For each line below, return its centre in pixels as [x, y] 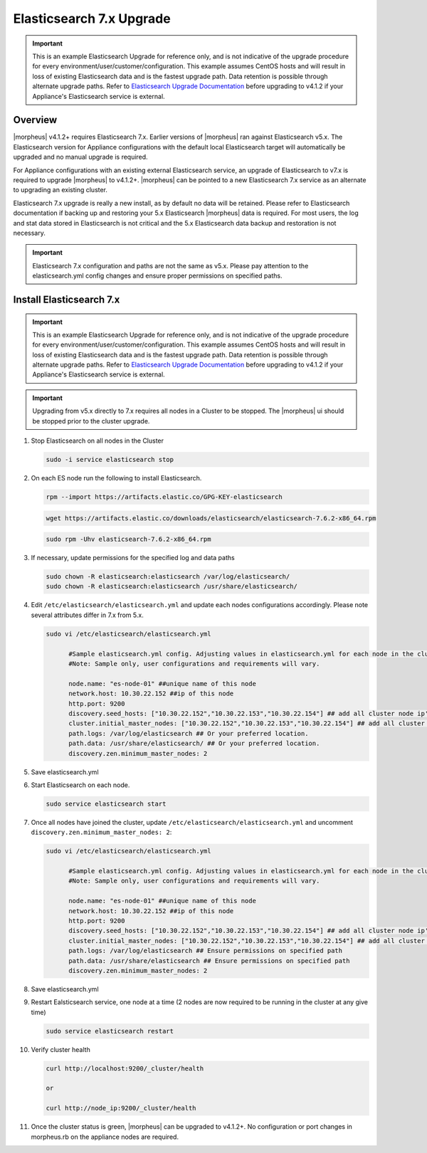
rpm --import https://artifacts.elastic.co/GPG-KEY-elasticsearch [164, 497]
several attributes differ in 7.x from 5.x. [87, 615]
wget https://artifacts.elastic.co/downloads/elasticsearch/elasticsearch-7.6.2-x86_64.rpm [211, 518]
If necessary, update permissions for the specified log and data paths [133, 558]
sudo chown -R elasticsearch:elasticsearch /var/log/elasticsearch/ [168, 577]
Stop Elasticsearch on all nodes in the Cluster [97, 441]
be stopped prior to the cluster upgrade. [91, 421]
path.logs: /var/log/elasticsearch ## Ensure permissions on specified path [206, 951]
